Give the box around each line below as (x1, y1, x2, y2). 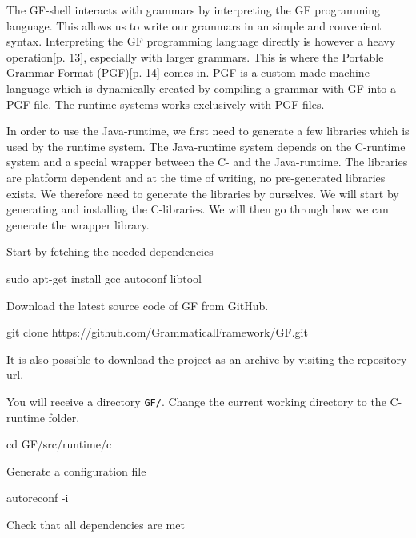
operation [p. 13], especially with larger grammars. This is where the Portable (6, 48, 384, 65)
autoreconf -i (6, 489, 69, 506)
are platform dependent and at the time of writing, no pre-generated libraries (6, 169, 386, 185)
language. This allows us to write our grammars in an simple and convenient (6, 17, 382, 34)
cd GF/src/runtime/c (6, 436, 112, 452)
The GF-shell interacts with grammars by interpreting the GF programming (6, 2, 380, 18)
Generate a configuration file (6, 462, 146, 479)
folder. (48, 408, 80, 425)
